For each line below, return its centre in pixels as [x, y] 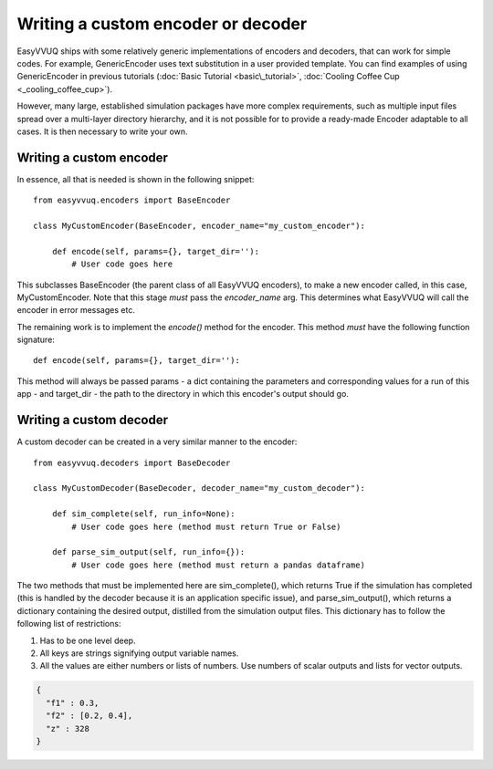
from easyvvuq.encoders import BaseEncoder [132, 200]
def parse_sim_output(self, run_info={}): [148, 552]
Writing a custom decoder [93, 420]
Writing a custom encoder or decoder [162, 24]
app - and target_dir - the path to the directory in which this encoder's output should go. [183, 394]
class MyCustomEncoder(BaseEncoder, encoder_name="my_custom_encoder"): [199, 225]
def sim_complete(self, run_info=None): [144, 514]
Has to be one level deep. [88, 640]
